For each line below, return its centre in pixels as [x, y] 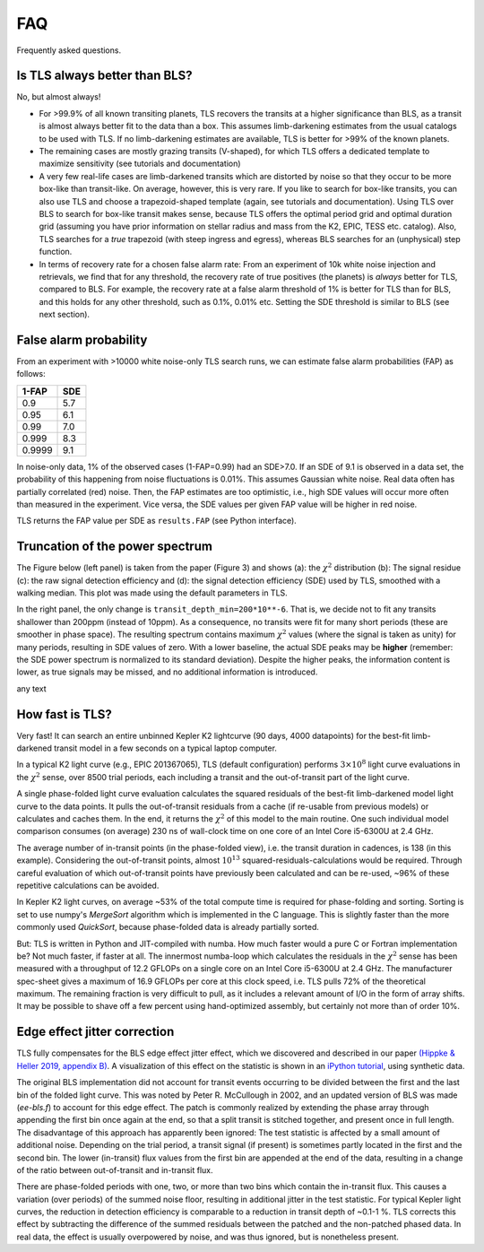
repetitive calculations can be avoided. [88, 885]
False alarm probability [82, 339]
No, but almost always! [59, 97]
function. [56, 252]
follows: [31, 374]
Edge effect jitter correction [95, 1032]
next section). [64, 315]
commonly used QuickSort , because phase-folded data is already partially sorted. [168, 927]
